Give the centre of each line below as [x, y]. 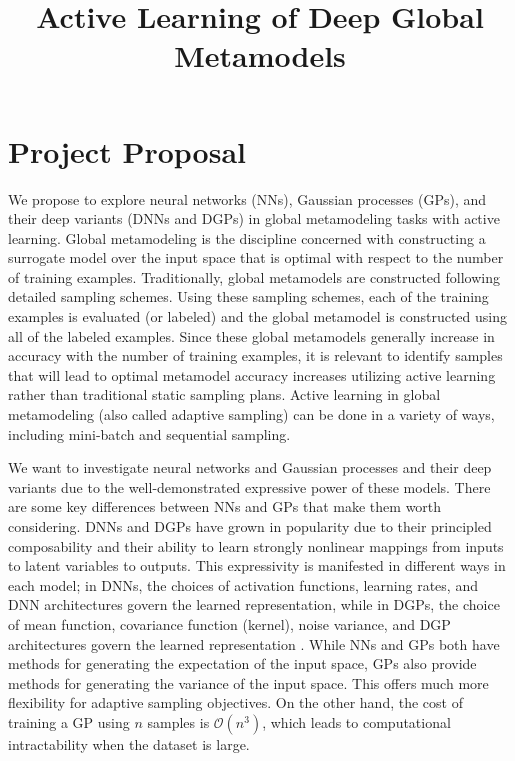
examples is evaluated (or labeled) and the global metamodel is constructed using [257, 316]
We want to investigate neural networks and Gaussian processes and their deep [250, 467]
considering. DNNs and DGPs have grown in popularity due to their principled [250, 526]
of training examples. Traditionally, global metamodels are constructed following [254, 276]
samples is [178, 721]
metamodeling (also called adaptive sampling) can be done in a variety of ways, [251, 414]
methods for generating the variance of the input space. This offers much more [248, 682]
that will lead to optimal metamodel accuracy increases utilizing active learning [252, 374]
